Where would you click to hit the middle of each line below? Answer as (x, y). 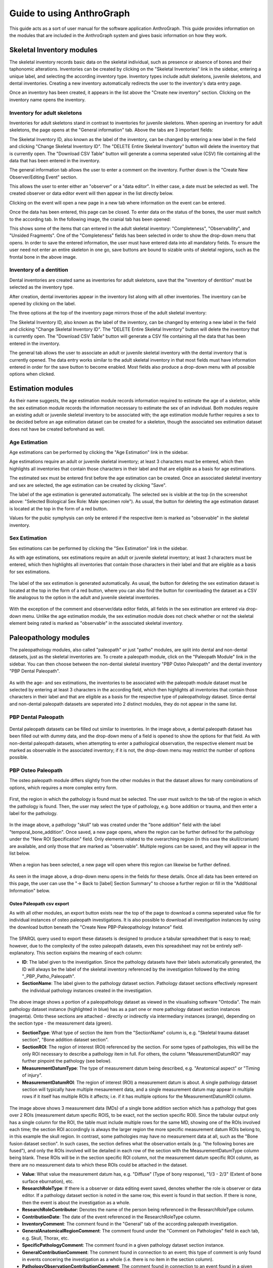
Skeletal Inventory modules (54, 50)
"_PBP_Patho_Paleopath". (49, 976)
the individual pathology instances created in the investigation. (87, 990)
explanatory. (22, 953)
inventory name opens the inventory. (48, 99)
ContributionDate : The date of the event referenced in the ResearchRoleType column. (112, 1217)
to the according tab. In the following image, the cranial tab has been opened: (90, 219)
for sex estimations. (30, 572)
